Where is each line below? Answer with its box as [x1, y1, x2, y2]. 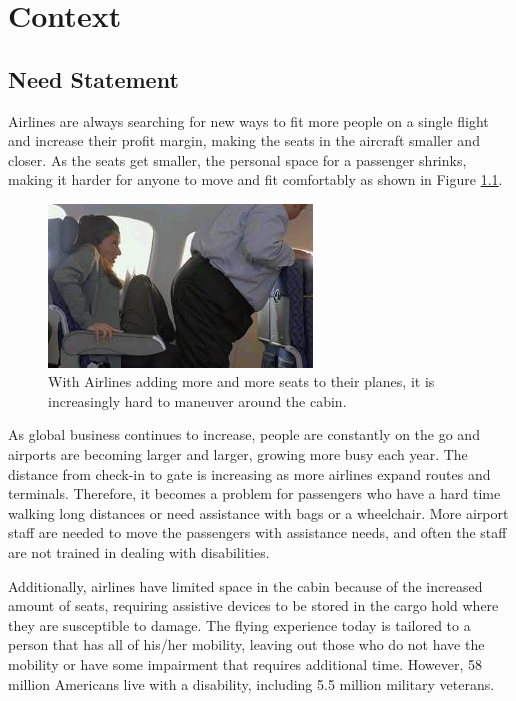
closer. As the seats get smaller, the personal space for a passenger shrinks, [8, 149, 467, 170]
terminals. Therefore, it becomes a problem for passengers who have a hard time [8, 483, 501, 504]
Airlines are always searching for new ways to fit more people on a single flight [8, 110, 489, 131]
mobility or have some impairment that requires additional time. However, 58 [8, 653, 482, 674]
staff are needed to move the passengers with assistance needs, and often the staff [8, 522, 507, 543]
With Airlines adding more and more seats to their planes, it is [48, 371, 435, 392]
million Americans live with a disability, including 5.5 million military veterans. [8, 673, 495, 694]
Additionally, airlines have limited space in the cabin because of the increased [8, 575, 483, 596]
